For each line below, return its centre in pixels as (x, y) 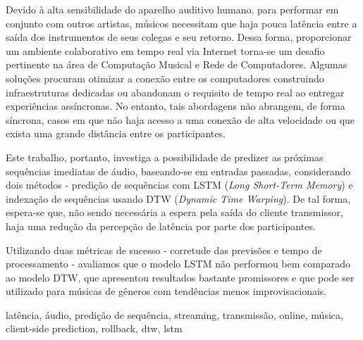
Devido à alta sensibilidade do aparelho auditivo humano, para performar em (172, 9)
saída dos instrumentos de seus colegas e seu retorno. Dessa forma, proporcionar (179, 37)
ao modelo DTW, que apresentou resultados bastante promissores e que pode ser (180, 277)
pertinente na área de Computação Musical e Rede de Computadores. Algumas (177, 64)
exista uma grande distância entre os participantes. (116, 133)
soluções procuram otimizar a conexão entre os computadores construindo (165, 78)
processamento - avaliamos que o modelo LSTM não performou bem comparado (178, 264)
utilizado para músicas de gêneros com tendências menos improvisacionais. (166, 291)
